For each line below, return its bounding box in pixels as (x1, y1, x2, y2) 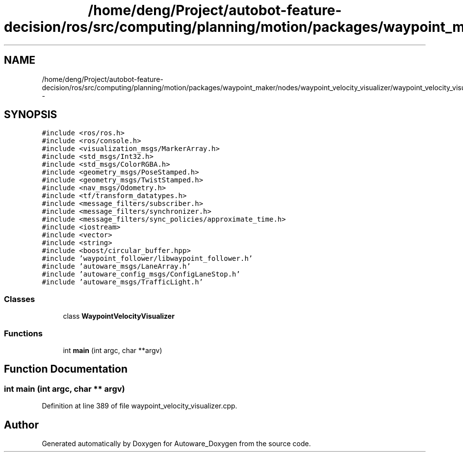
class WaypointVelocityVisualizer (63, 312, 175, 321)
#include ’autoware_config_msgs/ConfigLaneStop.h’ (42, 270, 240, 279)
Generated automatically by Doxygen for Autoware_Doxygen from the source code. (42, 439, 311, 448)
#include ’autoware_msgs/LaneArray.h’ (42, 262, 191, 271)
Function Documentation (4, 363, 128, 376)
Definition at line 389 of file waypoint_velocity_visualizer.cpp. (42, 402, 237, 410)
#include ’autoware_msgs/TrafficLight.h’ (42, 278, 204, 286)
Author (4, 418, 39, 431)
